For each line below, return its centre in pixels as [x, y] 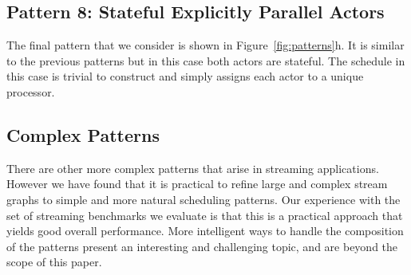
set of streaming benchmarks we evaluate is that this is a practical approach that [205, 215]
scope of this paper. [54, 262]
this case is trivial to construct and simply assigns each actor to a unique [185, 76]
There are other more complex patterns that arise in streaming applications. [193, 168]
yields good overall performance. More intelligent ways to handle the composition [205, 231]
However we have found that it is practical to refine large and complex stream [197, 184]
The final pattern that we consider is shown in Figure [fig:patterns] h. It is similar [205, 45]
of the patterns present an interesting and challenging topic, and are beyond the [202, 246]
